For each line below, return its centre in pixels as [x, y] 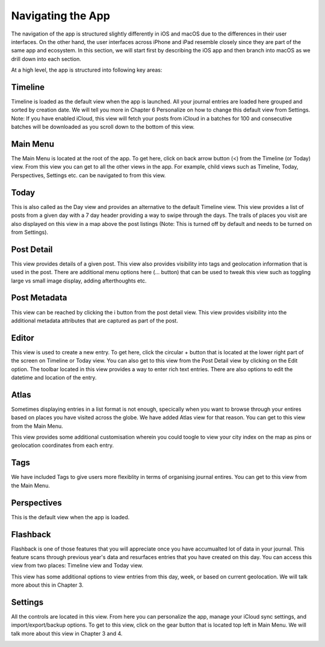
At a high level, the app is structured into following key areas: [87, 70]
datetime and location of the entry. [54, 378]
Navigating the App [61, 16]
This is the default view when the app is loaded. [70, 517]
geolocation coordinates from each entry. [63, 445]
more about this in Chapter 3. [47, 585]
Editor [23, 338]
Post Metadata [39, 298]
